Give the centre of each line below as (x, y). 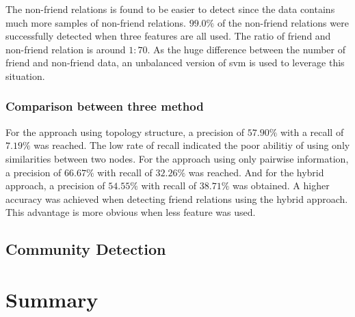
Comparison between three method (105, 106)
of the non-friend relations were (283, 22)
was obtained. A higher (281, 185)
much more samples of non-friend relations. (96, 22)
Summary (52, 299)
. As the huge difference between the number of (246, 49)
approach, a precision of (55, 185)
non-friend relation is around (66, 49)
